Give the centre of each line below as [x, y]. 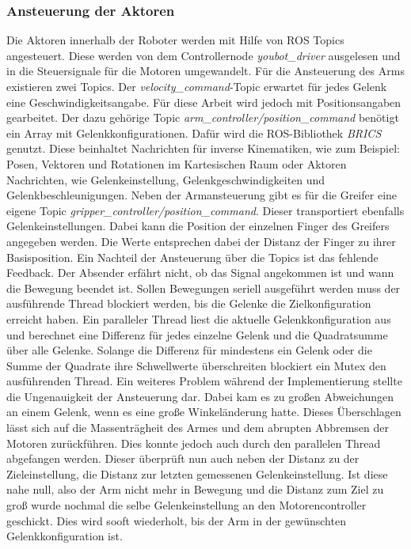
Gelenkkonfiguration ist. [65, 536]
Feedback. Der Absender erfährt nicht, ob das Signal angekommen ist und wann [200, 273]
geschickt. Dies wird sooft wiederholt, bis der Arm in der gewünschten [176, 520]
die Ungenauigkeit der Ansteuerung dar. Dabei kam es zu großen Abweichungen [200, 396]
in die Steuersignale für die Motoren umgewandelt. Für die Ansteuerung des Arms [205, 71]
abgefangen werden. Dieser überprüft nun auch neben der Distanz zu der [183, 458]
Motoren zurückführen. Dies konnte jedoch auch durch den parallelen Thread [194, 443]
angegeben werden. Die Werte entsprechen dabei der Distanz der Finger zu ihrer [201, 241]
